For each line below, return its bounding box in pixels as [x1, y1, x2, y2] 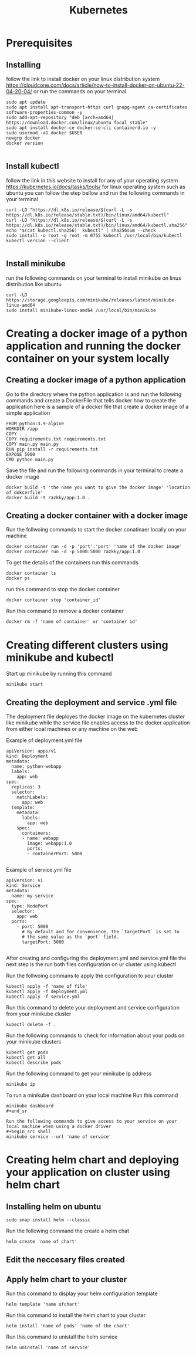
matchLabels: [16, 794, 49, 801]
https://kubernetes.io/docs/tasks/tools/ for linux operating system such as [6, 183, 186, 190]
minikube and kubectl [6, 651, 114, 664]
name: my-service [11, 893, 54, 899]
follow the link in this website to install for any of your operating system [6, 177, 178, 184]
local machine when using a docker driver [6, 1124, 111, 1130]
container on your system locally [6, 351, 170, 365]
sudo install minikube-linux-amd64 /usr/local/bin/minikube [6, 307, 157, 313]
